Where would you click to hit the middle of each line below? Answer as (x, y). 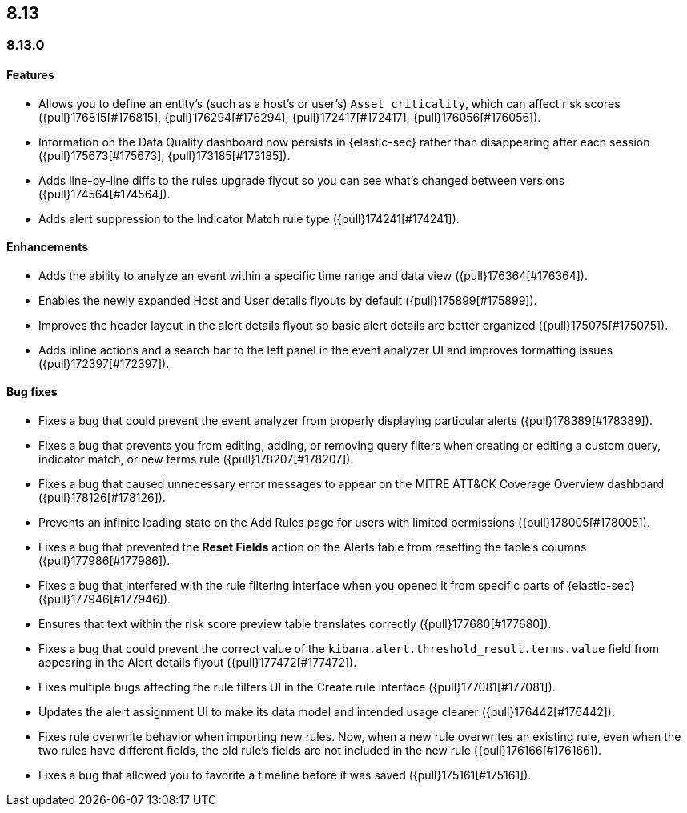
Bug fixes (32, 392)
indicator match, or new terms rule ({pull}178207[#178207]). (196, 459)
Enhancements (48, 247)
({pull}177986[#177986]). (104, 561)
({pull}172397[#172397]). (104, 363)
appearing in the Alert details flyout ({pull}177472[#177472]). (198, 663)
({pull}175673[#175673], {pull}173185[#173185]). (165, 155)
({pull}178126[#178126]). (102, 498)
